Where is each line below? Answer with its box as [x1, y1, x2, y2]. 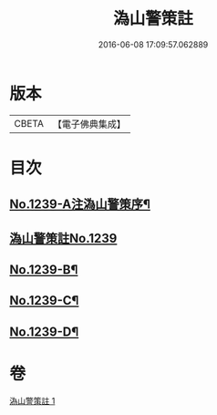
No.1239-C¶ [9, 293, 79, 308]
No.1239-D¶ [9, 324, 79, 339]
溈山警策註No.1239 [9, 230, 118, 246]
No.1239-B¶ [9, 262, 78, 278]
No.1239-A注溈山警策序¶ [9, 197, 150, 213]
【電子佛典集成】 [52, 118, 126, 130]
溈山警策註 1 [9, 395, 56, 406]
